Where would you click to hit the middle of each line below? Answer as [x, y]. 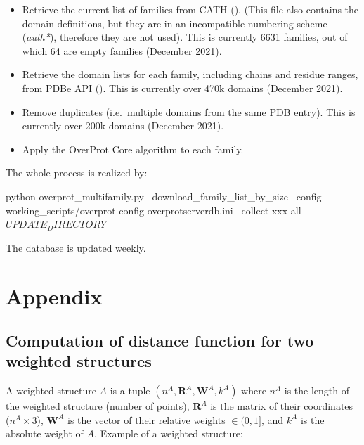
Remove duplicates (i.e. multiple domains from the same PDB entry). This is [189, 111]
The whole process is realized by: [77, 173]
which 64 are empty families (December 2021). [122, 50]
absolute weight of [45, 433]
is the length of [317, 391]
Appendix [54, 296]
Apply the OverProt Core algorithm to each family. [133, 149]
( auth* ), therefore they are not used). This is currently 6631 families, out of [185, 37]
